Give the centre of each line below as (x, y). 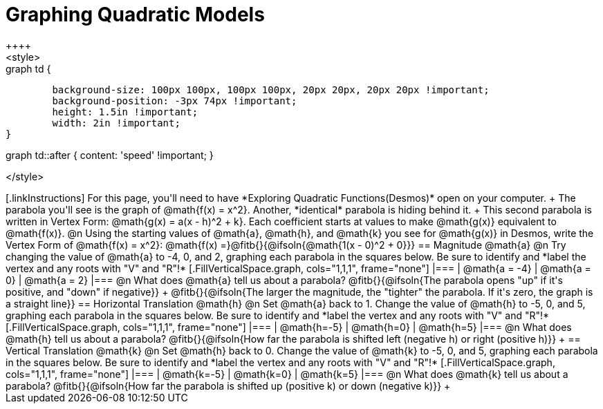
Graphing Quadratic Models (135, 15)
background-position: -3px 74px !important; (175, 101)
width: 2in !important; (116, 123)
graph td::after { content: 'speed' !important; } (110, 155)
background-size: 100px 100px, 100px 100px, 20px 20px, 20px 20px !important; (271, 89)
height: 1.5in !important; (125, 112)
